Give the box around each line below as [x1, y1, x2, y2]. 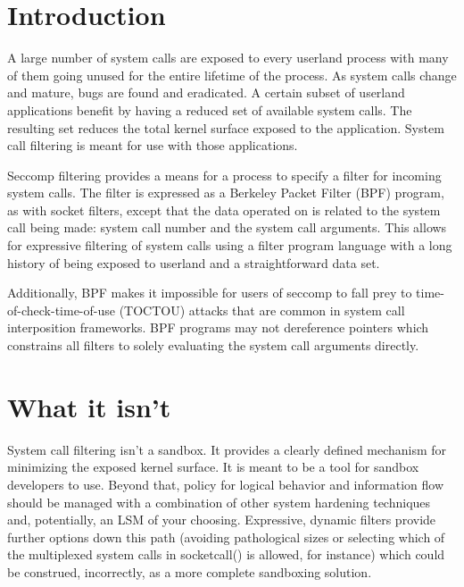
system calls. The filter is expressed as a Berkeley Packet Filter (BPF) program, [7, 183, 444, 202]
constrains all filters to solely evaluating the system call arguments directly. [7, 336, 419, 355]
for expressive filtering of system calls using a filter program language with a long [7, 236, 452, 255]
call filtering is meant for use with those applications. [7, 136, 298, 155]
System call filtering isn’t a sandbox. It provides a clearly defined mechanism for [7, 440, 447, 458]
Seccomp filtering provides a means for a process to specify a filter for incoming [7, 165, 442, 184]
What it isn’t [7, 388, 171, 424]
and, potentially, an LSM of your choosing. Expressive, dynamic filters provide [7, 510, 436, 529]
